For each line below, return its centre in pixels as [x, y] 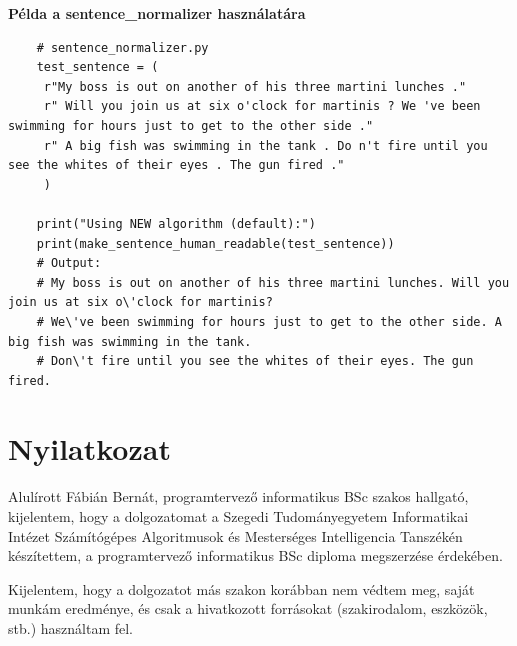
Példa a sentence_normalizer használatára [157, 13]
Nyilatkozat [89, 448]
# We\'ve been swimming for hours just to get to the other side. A [269, 321]
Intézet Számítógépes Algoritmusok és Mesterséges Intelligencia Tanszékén [235, 535]
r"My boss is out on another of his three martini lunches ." [255, 86]
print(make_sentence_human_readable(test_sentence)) [215, 243]
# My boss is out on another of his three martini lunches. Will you [273, 282]
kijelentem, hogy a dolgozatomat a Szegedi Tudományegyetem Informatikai [238, 516]
